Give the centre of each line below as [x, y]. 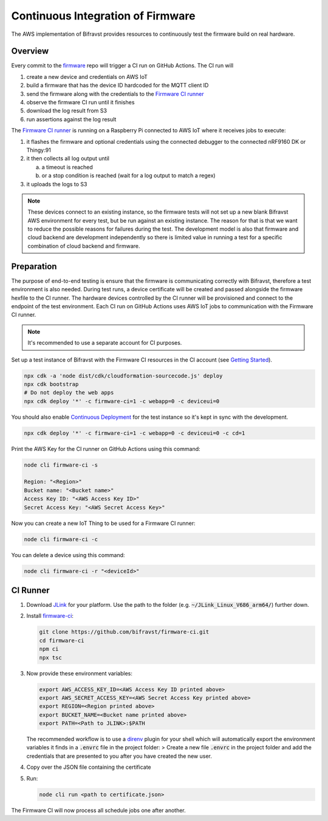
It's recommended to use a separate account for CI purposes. [105, 343]
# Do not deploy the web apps [69, 393]
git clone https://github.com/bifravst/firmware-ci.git [124, 632]
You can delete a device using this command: [68, 555]
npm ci [49, 649]
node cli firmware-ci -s [61, 465]
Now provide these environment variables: [80, 673]
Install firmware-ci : [50, 616]
